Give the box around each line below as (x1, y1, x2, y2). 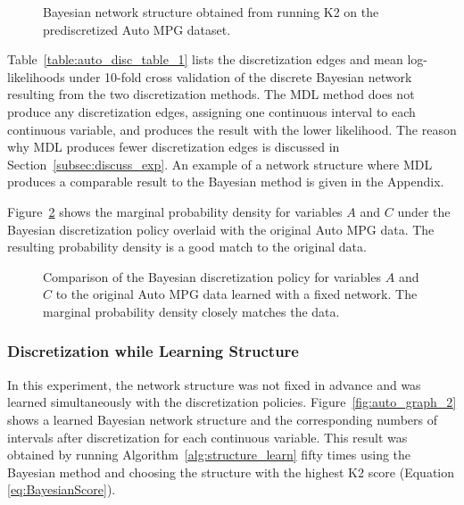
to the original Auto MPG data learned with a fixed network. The (55, 285, 418, 303)
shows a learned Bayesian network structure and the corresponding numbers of (7, 410, 437, 428)
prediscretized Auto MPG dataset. (43, 20, 231, 38)
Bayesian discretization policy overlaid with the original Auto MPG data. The (7, 219, 435, 238)
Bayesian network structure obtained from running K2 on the (43, 3, 379, 21)
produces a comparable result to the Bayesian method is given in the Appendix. (7, 172, 444, 191)
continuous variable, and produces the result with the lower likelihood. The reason (7, 120, 457, 138)
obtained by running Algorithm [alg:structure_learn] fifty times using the (7, 445, 411, 464)
